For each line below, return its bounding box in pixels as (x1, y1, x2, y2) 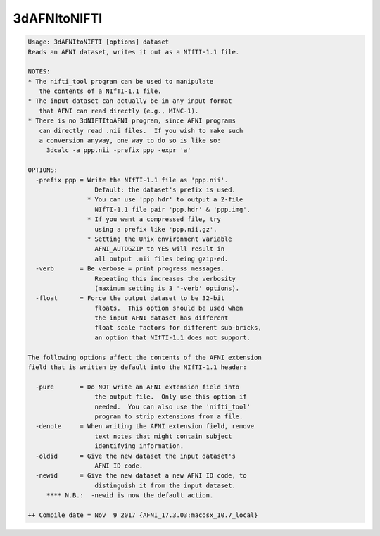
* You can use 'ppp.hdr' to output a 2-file (87, 196, 243, 204)
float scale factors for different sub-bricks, (94, 324, 262, 332)
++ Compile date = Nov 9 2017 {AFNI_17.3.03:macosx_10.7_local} (27, 511, 258, 519)
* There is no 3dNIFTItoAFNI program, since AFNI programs (27, 117, 236, 125)
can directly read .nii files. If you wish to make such (39, 127, 243, 135)
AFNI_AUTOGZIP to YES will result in (94, 245, 225, 253)
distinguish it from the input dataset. (94, 481, 236, 490)
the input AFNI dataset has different (94, 314, 229, 322)
